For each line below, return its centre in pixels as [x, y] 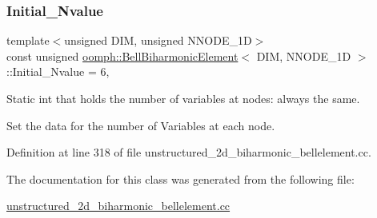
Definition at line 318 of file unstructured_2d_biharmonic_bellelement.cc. [189, 152]
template [28, 40]
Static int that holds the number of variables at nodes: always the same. [183, 98]
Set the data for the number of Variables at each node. [141, 125]
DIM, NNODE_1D [304, 55]
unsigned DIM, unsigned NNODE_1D [158, 40]
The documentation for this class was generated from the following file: [180, 178]
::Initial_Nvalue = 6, [58, 71]
